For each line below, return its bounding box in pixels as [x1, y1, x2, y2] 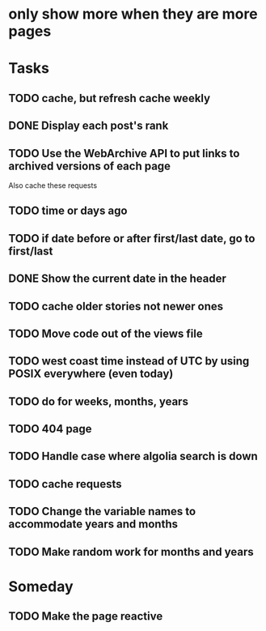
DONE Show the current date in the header [8, 272, 226, 286]
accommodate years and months [8, 518, 179, 531]
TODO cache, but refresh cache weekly [8, 91, 211, 105]
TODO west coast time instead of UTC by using [8, 354, 250, 369]
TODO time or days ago [8, 204, 128, 218]
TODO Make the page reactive [8, 609, 163, 624]
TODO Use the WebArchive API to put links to [8, 147, 240, 160]
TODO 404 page [8, 422, 92, 436]
